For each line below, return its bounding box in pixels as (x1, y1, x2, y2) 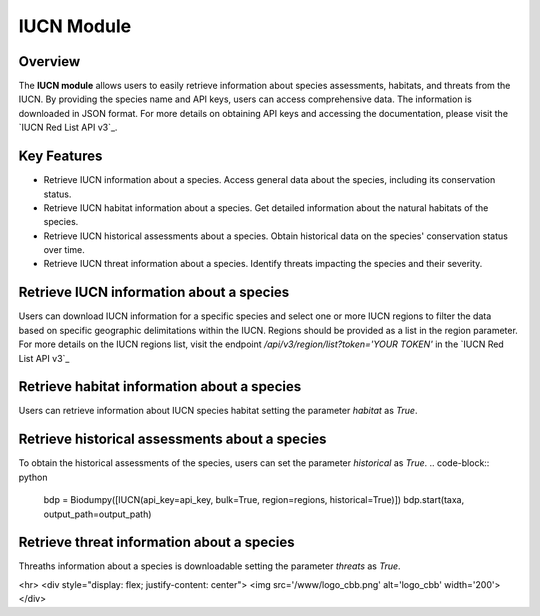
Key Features (18, 148, 103, 165)
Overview (18, 53, 81, 70)
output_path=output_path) (43, 508, 152, 520)
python (18, 471, 48, 483)
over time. (43, 244, 85, 256)
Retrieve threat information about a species (18, 534, 295, 551)
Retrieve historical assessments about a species (18, 431, 327, 448)
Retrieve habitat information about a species (18, 378, 302, 395)
